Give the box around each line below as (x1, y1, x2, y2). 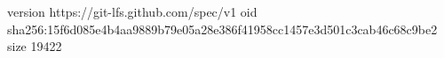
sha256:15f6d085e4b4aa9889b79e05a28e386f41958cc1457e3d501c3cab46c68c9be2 (7, 19, 438, 38)
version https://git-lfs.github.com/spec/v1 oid (7, 3, 258, 20)
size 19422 (7, 37, 62, 55)
